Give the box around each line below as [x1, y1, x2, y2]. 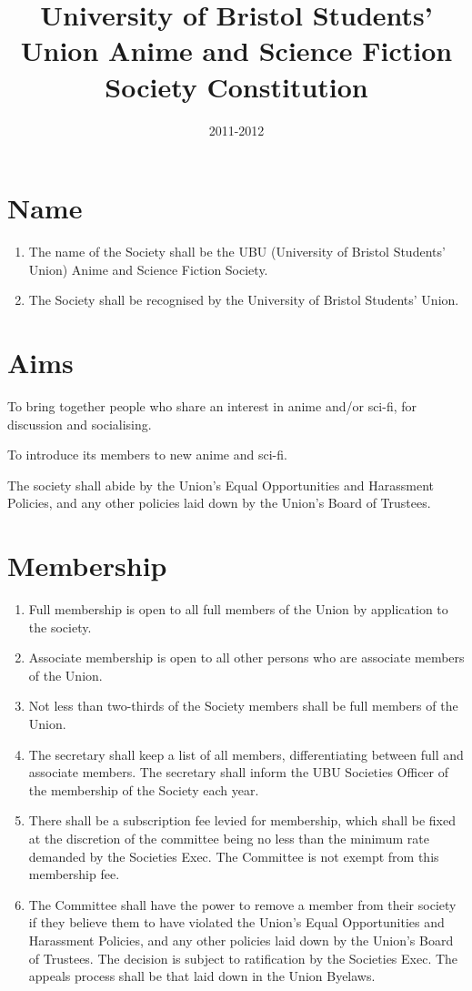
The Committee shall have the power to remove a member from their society [28, 895, 457, 914]
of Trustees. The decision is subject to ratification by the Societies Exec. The [28, 948, 458, 967]
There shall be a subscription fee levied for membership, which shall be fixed [28, 811, 456, 830]
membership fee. [28, 865, 120, 884]
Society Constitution [105, 67, 368, 105]
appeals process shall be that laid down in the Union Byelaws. [28, 966, 376, 986]
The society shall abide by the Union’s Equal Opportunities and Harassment [7, 475, 434, 494]
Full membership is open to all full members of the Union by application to [28, 600, 448, 619]
